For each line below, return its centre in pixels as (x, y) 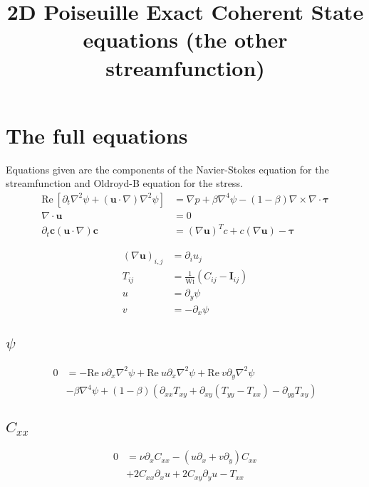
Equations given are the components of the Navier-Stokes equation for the (167, 169)
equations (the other (185, 39)
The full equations (97, 135)
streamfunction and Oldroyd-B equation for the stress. (124, 183)
